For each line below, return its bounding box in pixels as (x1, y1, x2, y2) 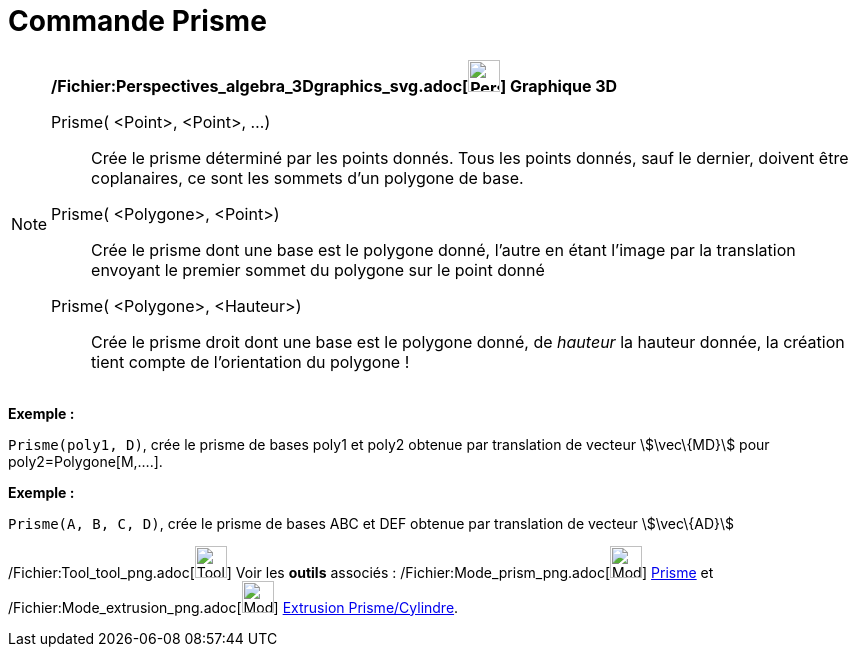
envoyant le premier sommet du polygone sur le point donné (91, 259, 545, 280)
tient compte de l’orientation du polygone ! (91, 351, 410, 372)
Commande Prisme (8, 4, 267, 38)
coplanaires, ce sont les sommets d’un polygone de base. (91, 167, 524, 188)
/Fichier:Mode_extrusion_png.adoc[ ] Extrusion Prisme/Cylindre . (8, 598, 459, 616)
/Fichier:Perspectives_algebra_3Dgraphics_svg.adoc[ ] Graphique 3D (51, 75, 618, 96)
